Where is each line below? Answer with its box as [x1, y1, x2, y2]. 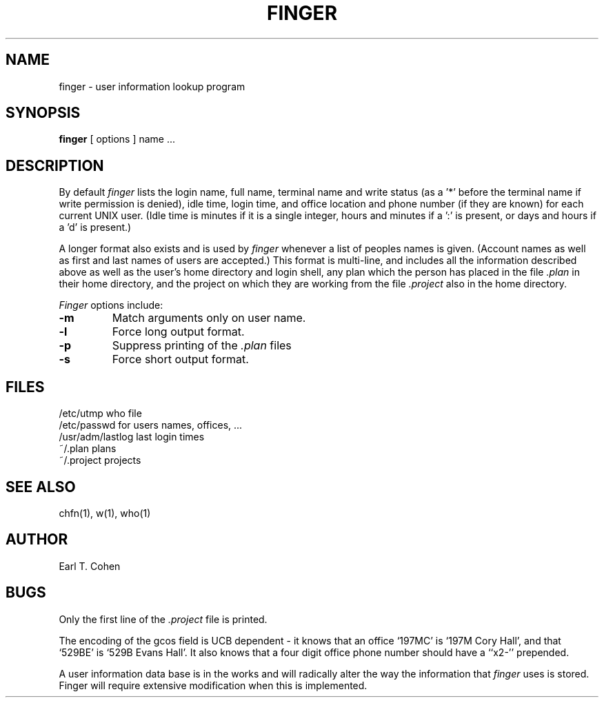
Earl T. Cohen [59, 560, 121, 572]
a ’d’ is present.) [59, 221, 132, 234]
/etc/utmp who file [59, 407, 142, 420]
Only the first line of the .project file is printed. [59, 613, 268, 625]
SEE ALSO [6, 478, 76, 496]
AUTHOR [6, 531, 68, 549]
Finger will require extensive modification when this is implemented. [59, 679, 368, 691]
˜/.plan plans [59, 442, 117, 455]
